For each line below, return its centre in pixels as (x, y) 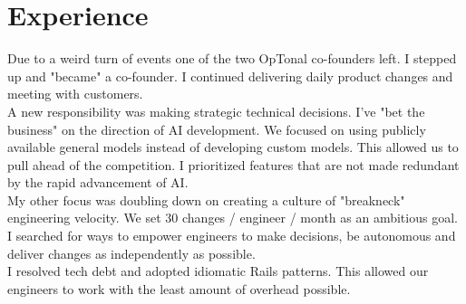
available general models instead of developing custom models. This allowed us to (233, 147)
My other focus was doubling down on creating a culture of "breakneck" (206, 199)
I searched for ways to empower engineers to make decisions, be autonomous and (232, 236)
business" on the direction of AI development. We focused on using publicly (217, 129)
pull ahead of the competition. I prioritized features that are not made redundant (233, 164)
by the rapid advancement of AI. (98, 182)
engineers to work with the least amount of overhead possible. (179, 288)
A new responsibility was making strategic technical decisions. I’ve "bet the (216, 111)
